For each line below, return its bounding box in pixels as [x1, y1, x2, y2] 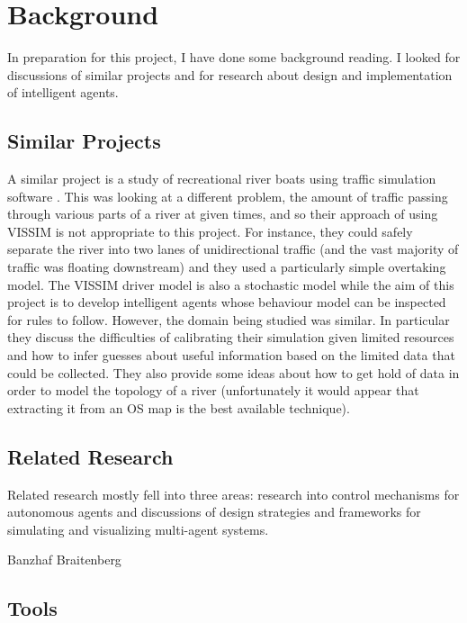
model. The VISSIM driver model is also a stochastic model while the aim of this [7, 275, 454, 293]
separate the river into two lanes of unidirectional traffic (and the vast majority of [7, 239, 459, 258]
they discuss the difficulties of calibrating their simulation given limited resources [7, 328, 454, 347]
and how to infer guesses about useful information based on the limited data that [7, 346, 455, 365]
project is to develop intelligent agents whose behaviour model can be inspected [7, 293, 446, 311]
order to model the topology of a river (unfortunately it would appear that [7, 381, 419, 400]
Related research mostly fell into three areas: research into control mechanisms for [7, 484, 460, 503]
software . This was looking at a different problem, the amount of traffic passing [7, 186, 448, 205]
